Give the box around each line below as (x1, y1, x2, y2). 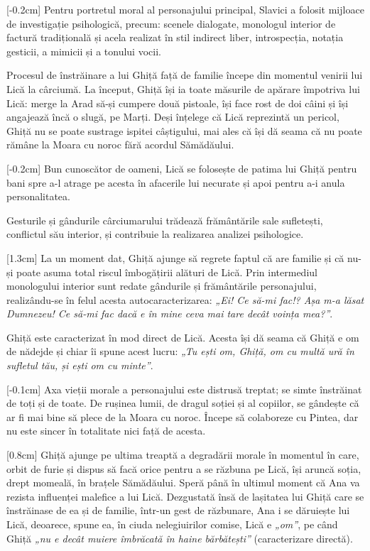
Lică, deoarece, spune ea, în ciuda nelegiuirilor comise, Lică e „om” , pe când (6, 517, 338, 531)
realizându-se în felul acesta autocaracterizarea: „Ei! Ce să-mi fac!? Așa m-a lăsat (6, 292, 364, 307)
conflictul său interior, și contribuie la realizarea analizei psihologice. (6, 227, 304, 241)
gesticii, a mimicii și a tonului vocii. (6, 43, 161, 58)
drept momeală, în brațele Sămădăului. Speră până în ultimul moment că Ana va (6, 475, 360, 490)
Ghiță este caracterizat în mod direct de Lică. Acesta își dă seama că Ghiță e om (6, 329, 359, 344)
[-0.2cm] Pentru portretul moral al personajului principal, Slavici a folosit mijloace (6, 2, 364, 16)
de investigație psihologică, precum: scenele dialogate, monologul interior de (6, 16, 336, 31)
